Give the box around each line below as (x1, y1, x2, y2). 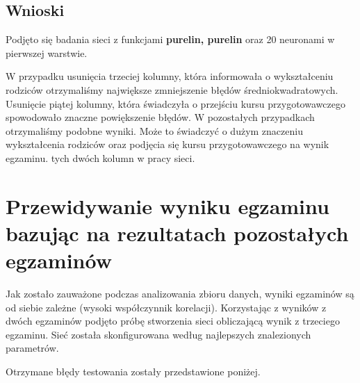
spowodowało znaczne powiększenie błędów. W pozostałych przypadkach (6, 110, 315, 124)
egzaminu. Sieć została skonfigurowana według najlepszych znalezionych (6, 327, 311, 341)
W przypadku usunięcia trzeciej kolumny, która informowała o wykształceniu (6, 69, 334, 83)
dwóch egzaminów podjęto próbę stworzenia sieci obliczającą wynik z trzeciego (6, 313, 340, 328)
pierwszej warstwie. (6, 45, 88, 60)
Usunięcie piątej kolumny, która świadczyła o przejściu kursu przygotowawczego (6, 96, 345, 111)
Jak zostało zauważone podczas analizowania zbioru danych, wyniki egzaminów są (6, 286, 354, 301)
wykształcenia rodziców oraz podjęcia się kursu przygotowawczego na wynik (6, 137, 329, 152)
